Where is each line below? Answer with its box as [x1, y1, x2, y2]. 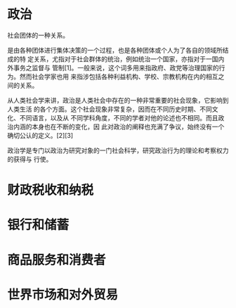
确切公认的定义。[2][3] [7, 131, 74, 139]
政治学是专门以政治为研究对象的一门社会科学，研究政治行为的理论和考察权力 [7, 146, 229, 155]
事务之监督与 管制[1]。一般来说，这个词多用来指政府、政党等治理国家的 [13, 63, 219, 72]
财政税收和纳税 [7, 182, 94, 198]
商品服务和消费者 [7, 252, 107, 268]
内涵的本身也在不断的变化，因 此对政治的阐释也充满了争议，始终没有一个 [13, 122, 225, 131]
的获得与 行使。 [7, 155, 53, 163]
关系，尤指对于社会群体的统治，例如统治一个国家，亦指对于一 [33, 54, 212, 63]
